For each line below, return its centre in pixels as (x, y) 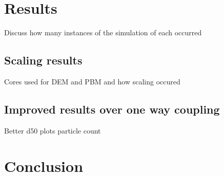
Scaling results (43, 60)
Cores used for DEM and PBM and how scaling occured (92, 81)
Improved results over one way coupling (112, 109)
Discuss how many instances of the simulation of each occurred (103, 32)
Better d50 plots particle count (53, 130)
